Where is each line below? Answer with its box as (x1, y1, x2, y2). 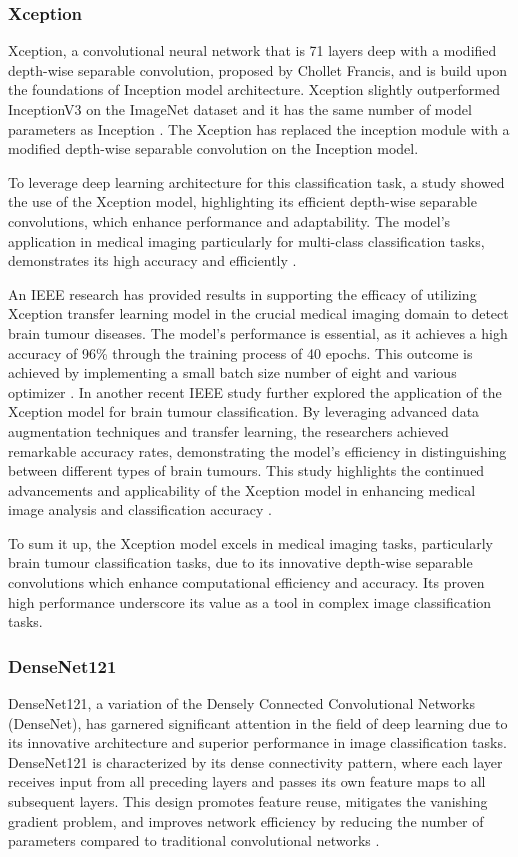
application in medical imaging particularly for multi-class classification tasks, (8, 230, 485, 251)
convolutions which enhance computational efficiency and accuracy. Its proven (8, 572, 485, 593)
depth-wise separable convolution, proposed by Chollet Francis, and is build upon (8, 59, 507, 80)
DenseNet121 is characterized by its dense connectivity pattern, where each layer (8, 751, 503, 772)
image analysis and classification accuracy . (8, 499, 273, 520)
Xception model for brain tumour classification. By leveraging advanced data (8, 401, 480, 422)
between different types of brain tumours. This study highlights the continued (8, 460, 485, 481)
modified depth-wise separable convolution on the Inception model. (8, 138, 419, 159)
